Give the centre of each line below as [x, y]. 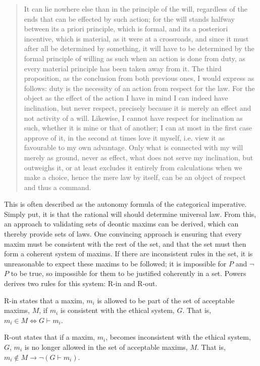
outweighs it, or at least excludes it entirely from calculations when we [133, 167]
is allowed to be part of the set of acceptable [166, 300]
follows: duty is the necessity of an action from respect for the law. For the [139, 88]
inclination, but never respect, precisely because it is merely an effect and [138, 107]
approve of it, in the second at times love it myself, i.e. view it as [124, 137]
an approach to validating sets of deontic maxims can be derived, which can [121, 224]
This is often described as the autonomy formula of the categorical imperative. [125, 204]
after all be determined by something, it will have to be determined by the [139, 48]
